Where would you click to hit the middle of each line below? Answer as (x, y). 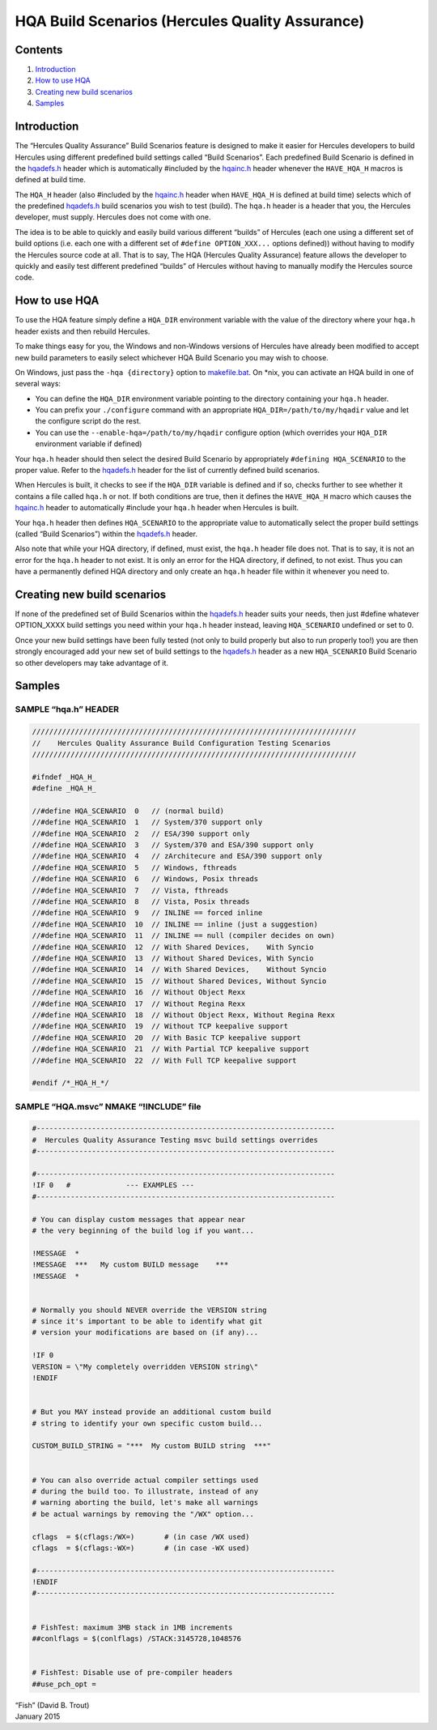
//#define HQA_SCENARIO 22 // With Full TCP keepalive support (164, 1060)
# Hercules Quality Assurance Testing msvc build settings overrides (175, 1140)
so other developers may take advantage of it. (92, 663)
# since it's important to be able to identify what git (147, 1321)
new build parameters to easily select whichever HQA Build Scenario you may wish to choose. (172, 357)
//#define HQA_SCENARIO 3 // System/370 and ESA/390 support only (173, 845)
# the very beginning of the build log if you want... (143, 1230)
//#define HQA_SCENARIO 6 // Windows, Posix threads (145, 879)
